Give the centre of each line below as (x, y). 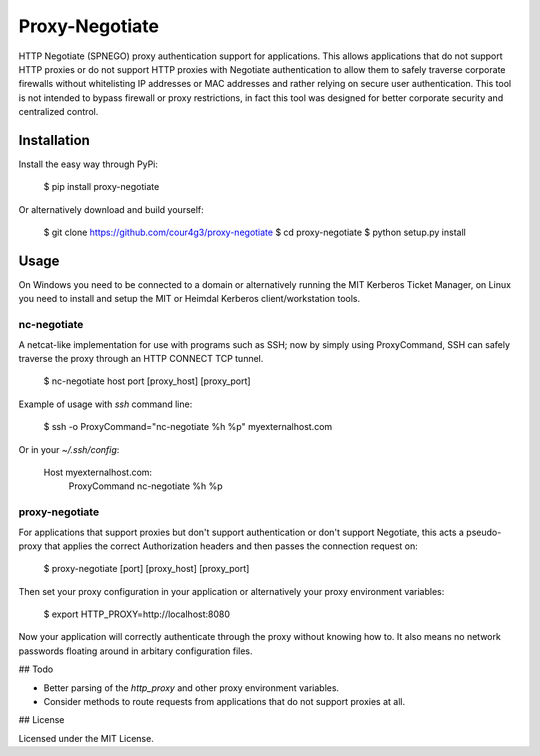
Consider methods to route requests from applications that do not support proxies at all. (224, 702)
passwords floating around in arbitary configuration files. (136, 651)
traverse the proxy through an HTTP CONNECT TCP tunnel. (141, 359)
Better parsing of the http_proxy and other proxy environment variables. (191, 687)
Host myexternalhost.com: (98, 472)
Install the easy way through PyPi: (88, 164)
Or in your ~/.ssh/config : (69, 449)
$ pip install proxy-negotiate (101, 187)
